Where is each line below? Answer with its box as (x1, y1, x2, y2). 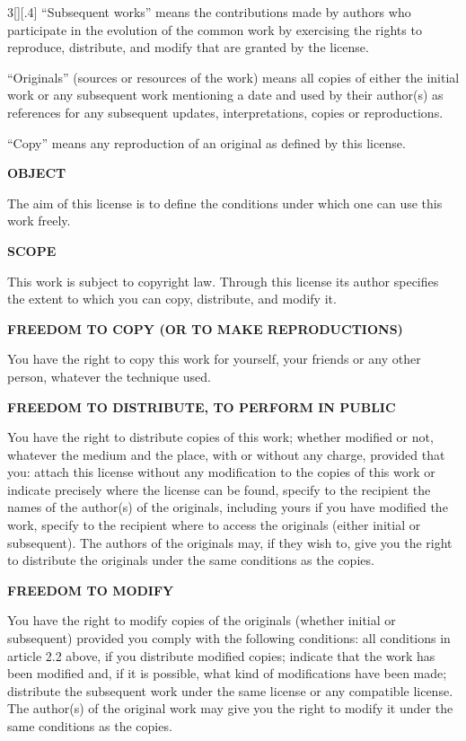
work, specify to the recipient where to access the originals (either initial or (7, 516, 421, 534)
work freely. (7, 211, 71, 230)
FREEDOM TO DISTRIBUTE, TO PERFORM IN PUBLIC (7, 397, 396, 416)
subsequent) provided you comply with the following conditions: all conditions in (7, 629, 451, 648)
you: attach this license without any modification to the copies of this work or (7, 463, 435, 481)
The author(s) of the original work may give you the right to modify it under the (7, 699, 453, 718)
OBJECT (7, 163, 66, 182)
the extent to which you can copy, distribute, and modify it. (7, 289, 337, 308)
